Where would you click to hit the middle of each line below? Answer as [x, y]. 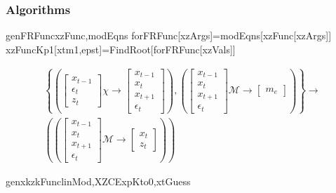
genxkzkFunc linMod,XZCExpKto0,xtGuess [98, 181]
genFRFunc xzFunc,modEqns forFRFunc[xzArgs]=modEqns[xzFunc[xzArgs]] [169, 35]
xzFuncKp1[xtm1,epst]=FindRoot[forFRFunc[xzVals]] [121, 49]
